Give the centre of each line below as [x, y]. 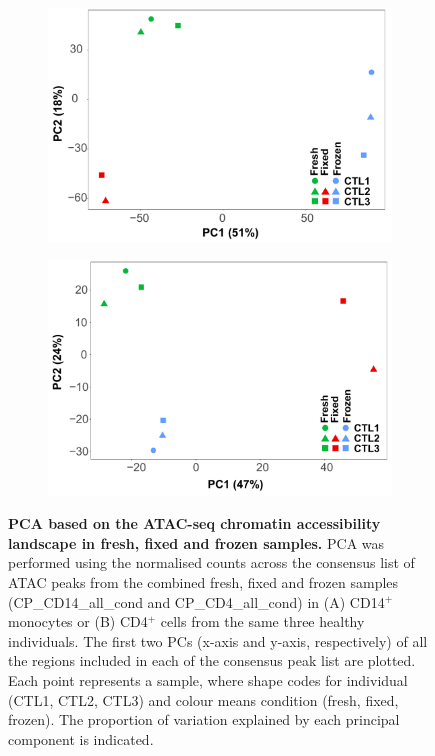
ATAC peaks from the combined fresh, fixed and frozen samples [203, 581]
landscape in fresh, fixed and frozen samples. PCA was [196, 542]
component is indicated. [81, 738]
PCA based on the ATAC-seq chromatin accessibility [194, 523]
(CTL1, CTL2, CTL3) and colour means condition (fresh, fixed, [203, 699]
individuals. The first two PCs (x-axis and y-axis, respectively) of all [218, 640]
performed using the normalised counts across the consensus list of [211, 562]
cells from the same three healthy [262, 621]
